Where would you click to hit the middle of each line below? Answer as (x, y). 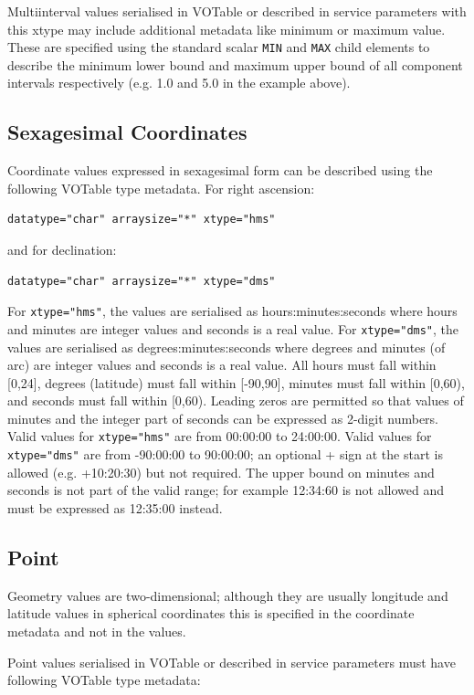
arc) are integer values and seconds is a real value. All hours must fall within (222, 365)
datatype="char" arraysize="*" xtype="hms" (142, 220)
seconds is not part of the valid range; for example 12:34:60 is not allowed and (226, 490)
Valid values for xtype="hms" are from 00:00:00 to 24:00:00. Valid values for (220, 436)
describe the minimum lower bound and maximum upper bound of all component (235, 64)
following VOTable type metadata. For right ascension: (161, 188)
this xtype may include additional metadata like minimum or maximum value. (226, 29)
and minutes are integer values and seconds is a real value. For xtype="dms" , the (233, 328)
